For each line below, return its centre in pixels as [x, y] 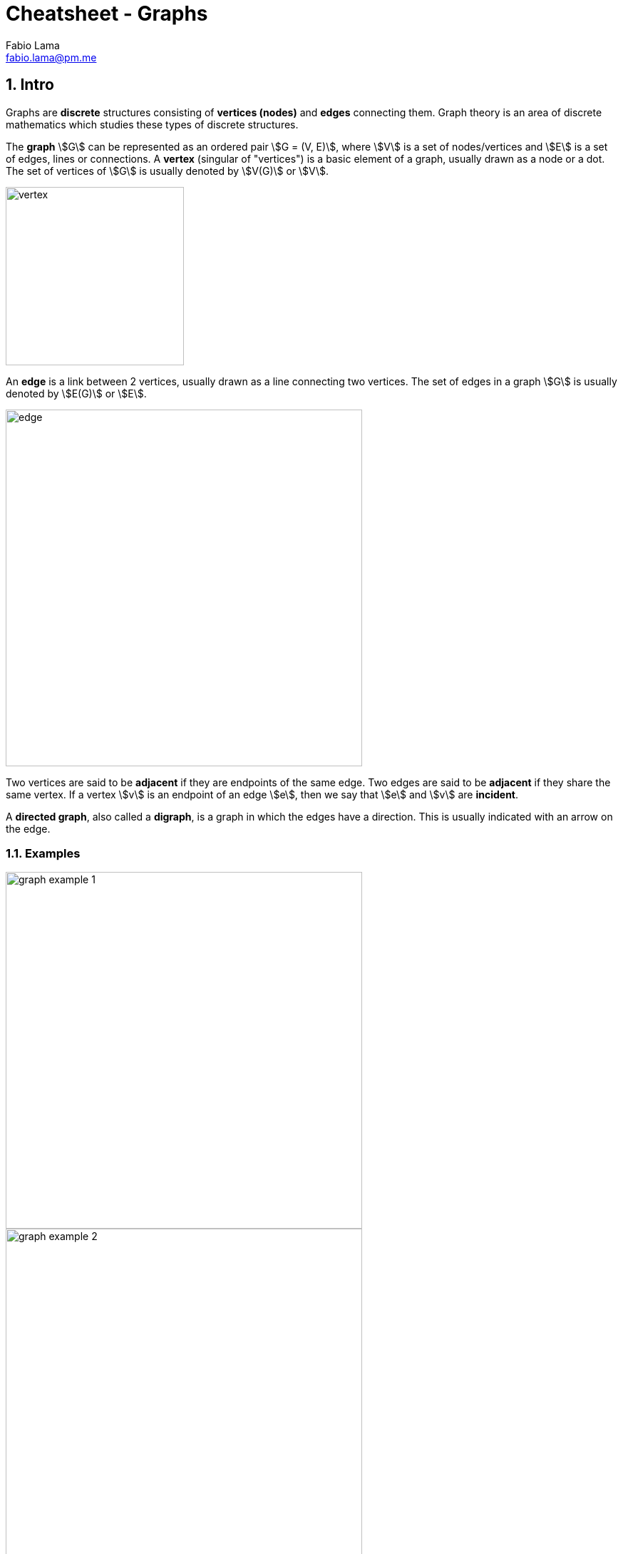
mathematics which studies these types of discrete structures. [152, 124]
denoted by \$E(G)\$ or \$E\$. [76, 393]
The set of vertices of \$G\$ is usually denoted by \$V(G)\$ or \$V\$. [168, 171]
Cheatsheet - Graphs [107, 14]
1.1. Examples [43, 853]
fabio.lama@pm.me [51, 57]
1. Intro [30, 85]
